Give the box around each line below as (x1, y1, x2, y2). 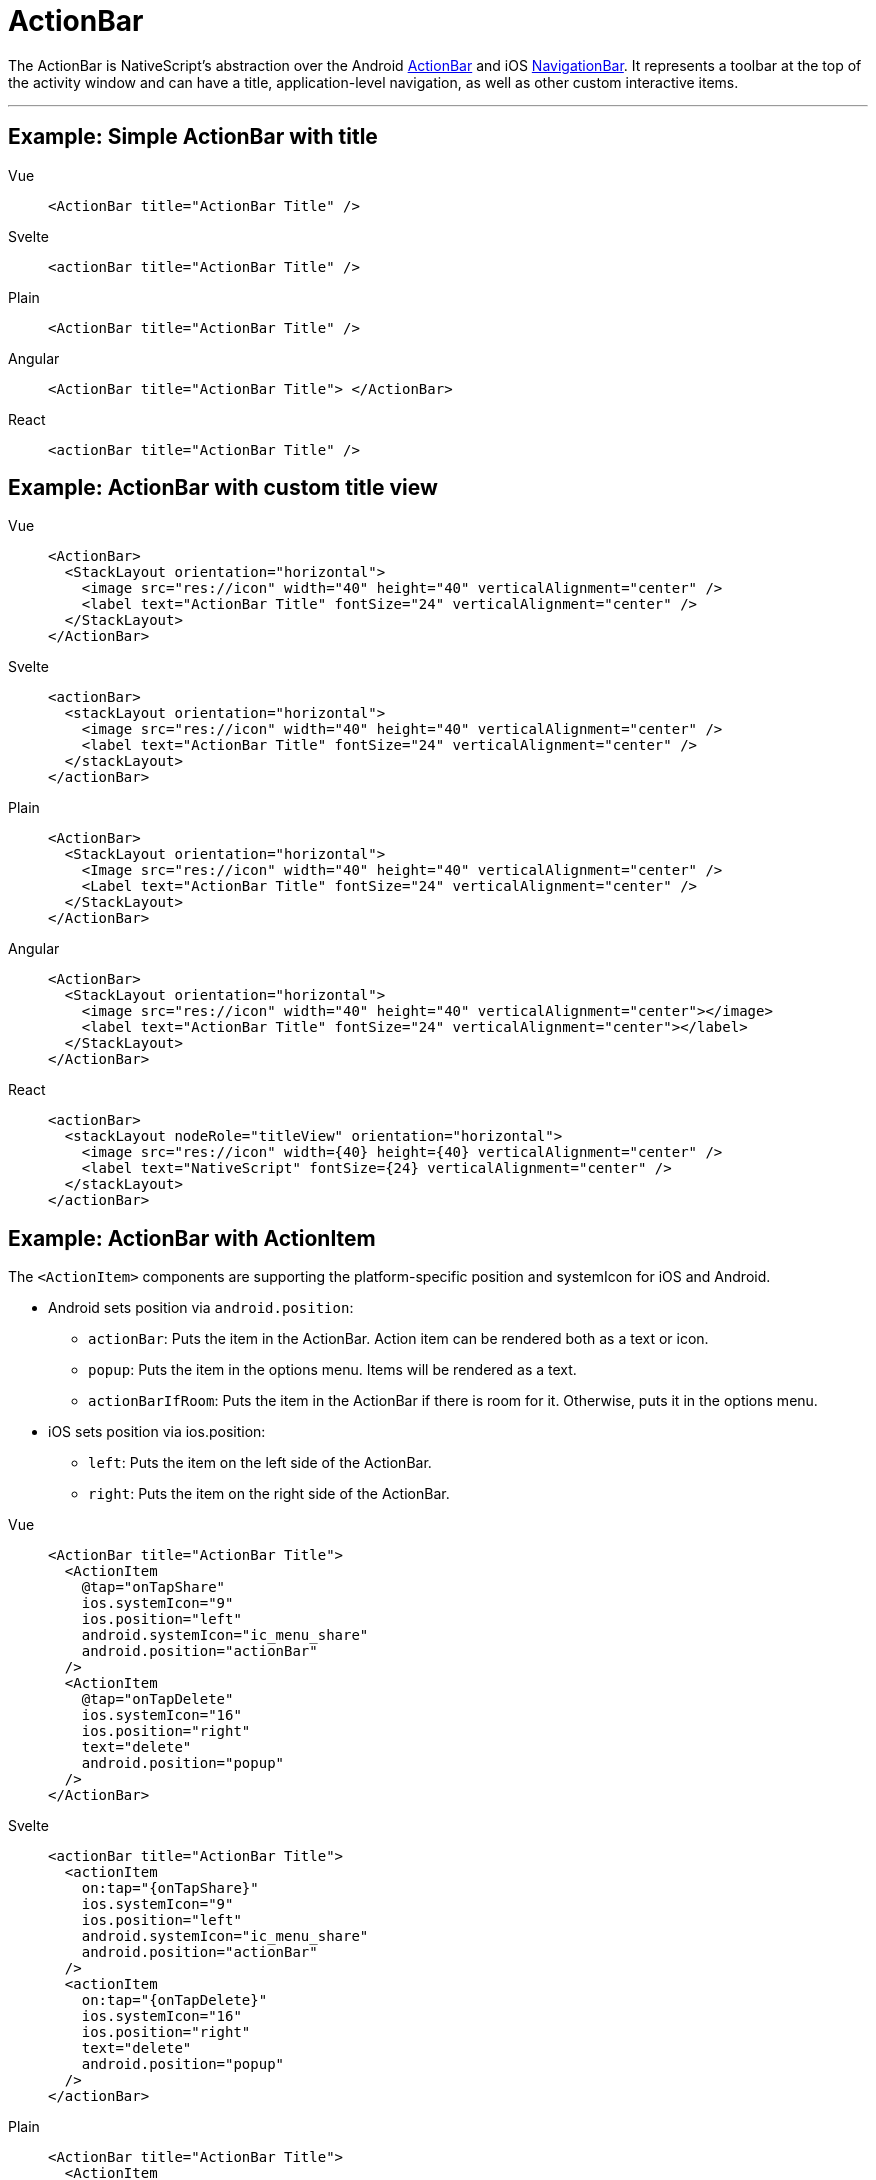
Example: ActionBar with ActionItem (8, 1225, 376, 1251)
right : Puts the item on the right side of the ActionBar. (88, 1485, 450, 1503)
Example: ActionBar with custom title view (8, 475, 438, 501)
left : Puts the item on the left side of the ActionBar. (88, 1454, 432, 1472)
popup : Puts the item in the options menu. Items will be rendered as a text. (88, 1361, 577, 1379)
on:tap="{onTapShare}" (81, 1880, 259, 1897)
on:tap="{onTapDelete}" (81, 1992, 268, 2009)
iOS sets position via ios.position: (48, 1423, 266, 1441)
